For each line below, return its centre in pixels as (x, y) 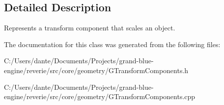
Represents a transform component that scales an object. (90, 28)
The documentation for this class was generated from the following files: (112, 44)
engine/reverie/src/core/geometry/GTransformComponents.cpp (100, 96)
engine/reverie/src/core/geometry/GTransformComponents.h (96, 70)
